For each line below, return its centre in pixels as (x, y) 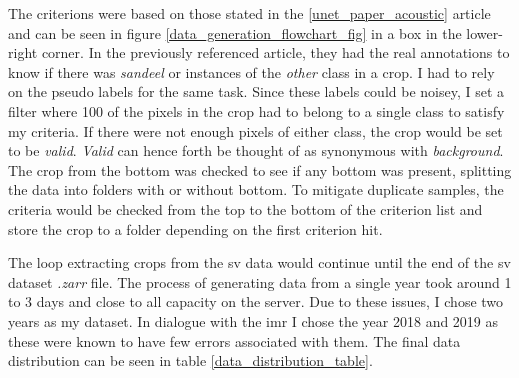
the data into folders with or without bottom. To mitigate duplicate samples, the (256, 189)
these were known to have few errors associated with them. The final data (234, 340)
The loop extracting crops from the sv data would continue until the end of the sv (259, 262)
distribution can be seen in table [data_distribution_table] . (190, 360)
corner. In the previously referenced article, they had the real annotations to (275, 52)
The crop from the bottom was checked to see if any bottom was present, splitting (260, 169)
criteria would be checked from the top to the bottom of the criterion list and (245, 208)
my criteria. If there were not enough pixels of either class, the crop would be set (255, 130)
